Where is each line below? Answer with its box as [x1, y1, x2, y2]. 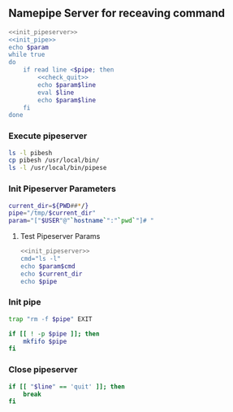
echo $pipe [19, 277, 58, 285]
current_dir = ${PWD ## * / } [8, 202, 89, 210]
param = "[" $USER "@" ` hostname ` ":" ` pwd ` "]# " [8, 217, 154, 225]
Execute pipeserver [8, 130, 88, 141]
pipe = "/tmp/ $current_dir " [8, 209, 96, 218]
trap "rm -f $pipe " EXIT [8, 314, 93, 323]
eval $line [37, 89, 75, 97]
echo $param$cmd [19, 262, 76, 271]
